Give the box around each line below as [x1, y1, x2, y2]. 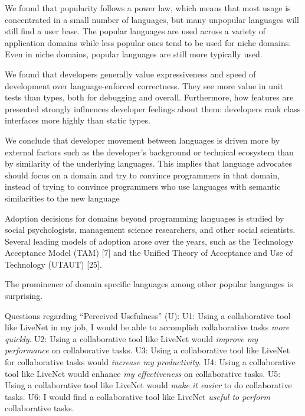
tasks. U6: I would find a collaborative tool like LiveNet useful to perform [5, 390, 270, 402]
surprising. [5, 290, 43, 302]
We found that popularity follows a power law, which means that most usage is [5, 2, 291, 14]
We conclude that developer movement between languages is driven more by [5, 134, 280, 146]
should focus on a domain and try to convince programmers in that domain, [5, 168, 280, 181]
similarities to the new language [5, 191, 120, 204]
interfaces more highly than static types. [5, 114, 150, 126]
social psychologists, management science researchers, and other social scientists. [5, 223, 296, 236]
